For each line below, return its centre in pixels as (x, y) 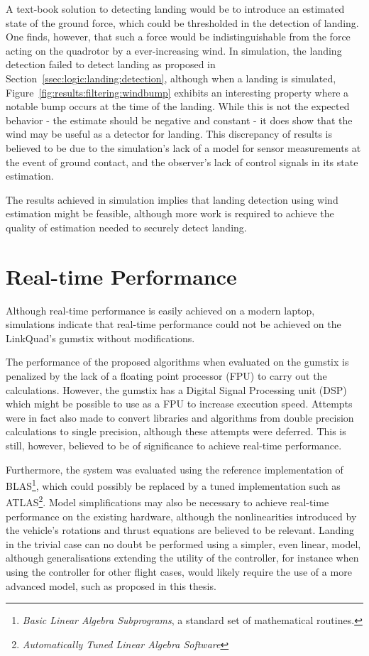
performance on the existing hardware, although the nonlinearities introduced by (181, 516)
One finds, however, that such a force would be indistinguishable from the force (178, 37)
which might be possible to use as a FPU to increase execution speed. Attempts (179, 404)
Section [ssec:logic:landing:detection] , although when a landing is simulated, (171, 78)
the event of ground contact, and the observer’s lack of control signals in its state (182, 162)
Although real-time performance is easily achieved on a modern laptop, (160, 310)
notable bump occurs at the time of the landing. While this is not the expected (178, 106)
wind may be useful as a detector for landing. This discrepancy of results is (169, 134)
